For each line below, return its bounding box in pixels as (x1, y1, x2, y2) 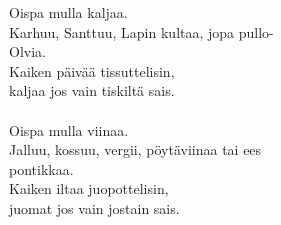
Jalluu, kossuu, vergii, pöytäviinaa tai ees (9, 139, 262, 160)
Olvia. (9, 41, 46, 62)
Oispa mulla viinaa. (9, 119, 129, 140)
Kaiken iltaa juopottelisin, (9, 178, 169, 199)
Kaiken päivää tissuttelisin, (9, 60, 175, 81)
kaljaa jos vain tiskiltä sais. (9, 80, 175, 101)
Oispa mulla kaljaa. (9, 2, 128, 22)
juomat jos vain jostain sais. (9, 197, 180, 218)
